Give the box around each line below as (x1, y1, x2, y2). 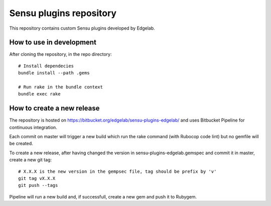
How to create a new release (9, 104, 100, 113)
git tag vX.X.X (18, 176, 56, 181)
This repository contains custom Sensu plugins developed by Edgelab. (9, 25, 155, 31)
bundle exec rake (18, 91, 61, 97)
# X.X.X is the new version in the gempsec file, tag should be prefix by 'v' (18, 168, 217, 174)
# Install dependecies (18, 63, 74, 69)
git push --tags (18, 182, 58, 188)
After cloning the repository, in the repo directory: (9, 51, 112, 57)
